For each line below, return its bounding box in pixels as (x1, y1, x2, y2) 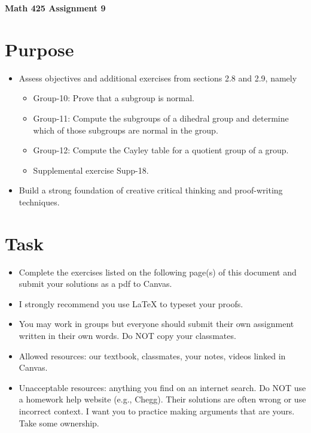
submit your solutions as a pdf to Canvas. (19, 277, 172, 290)
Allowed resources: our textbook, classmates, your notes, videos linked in (19, 349, 286, 362)
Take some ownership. (19, 416, 99, 429)
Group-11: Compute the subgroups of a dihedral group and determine (33, 111, 289, 124)
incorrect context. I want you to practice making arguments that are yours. (19, 404, 295, 417)
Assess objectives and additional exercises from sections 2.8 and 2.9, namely (19, 71, 297, 84)
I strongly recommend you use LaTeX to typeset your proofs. (19, 297, 243, 310)
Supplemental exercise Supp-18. (33, 163, 149, 176)
